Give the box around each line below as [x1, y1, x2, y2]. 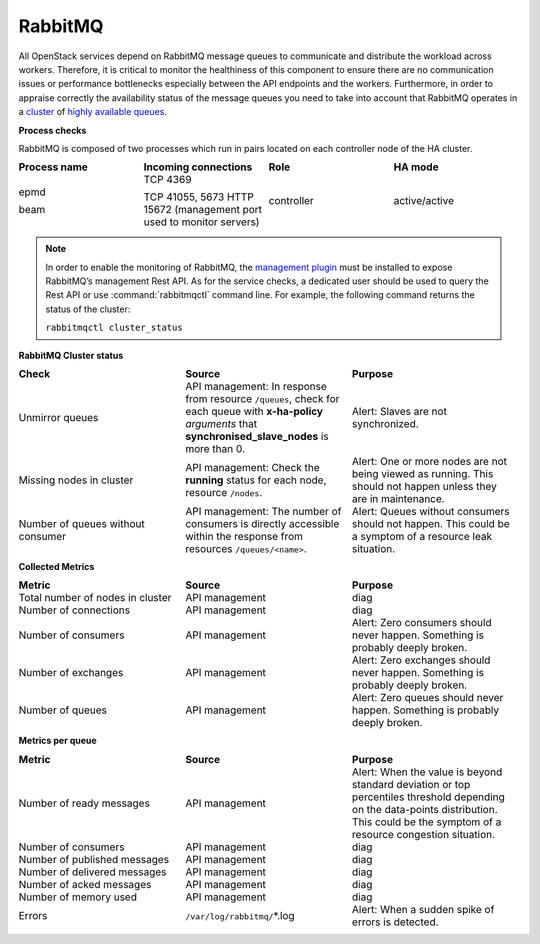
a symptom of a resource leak [351, 530, 493, 544]
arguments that [185, 417, 258, 431]
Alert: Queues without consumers [351, 505, 510, 519]
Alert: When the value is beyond [351, 765, 503, 779]
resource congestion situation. [351, 827, 495, 841]
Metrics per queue [18, 735, 97, 747]
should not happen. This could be [351, 517, 510, 531]
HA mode [393, 160, 439, 174]
